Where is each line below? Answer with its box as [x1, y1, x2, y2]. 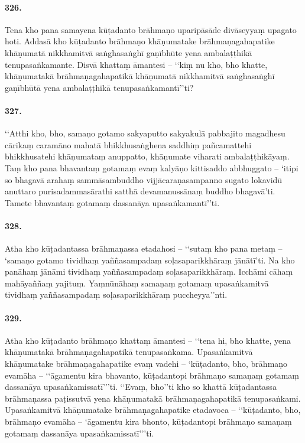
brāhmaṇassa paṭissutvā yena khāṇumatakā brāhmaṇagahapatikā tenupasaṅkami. [5, 392, 301, 404]
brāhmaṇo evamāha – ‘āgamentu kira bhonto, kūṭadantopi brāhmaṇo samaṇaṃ [5, 415, 292, 428]
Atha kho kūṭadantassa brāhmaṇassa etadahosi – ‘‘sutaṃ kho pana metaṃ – [5, 242, 283, 255]
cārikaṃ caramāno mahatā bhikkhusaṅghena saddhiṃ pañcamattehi [5, 138, 252, 151]
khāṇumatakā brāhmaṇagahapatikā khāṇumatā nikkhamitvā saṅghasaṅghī [5, 70, 275, 82]
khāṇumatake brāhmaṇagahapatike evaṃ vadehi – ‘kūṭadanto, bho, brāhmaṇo [5, 357, 288, 370]
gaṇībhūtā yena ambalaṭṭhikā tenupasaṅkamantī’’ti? [5, 81, 194, 93]
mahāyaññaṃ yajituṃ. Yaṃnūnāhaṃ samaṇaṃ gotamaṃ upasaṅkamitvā [5, 276, 269, 289]
